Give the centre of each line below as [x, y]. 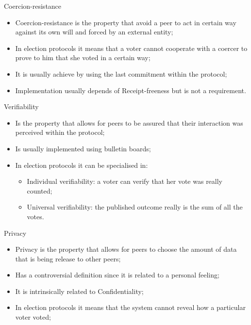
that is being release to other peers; [68, 258]
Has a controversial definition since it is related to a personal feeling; [117, 275]
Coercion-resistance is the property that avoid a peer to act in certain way [126, 22]
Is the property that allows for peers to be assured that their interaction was [129, 122]
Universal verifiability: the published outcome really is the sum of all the [135, 207]
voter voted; [33, 317]
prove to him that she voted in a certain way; [83, 57]
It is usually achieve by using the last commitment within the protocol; [121, 73]
